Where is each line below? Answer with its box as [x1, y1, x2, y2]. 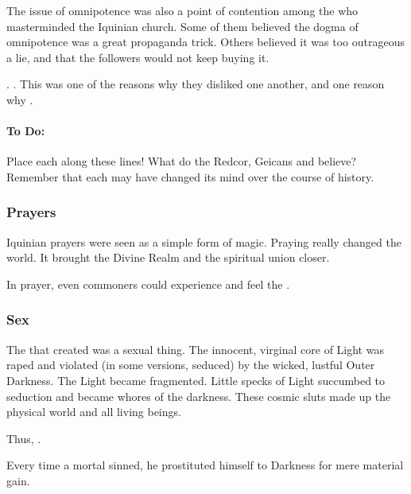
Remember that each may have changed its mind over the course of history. [6, 168, 374, 185]
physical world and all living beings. [6, 403, 181, 420]
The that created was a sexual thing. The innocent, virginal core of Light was [6, 340, 384, 357]
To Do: [6, 123, 45, 139]
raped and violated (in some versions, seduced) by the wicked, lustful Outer [6, 356, 375, 373]
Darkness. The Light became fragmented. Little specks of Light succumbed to [6, 371, 386, 388]
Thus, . [6, 430, 41, 446]
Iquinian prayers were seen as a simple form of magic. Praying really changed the [6, 233, 401, 250]
